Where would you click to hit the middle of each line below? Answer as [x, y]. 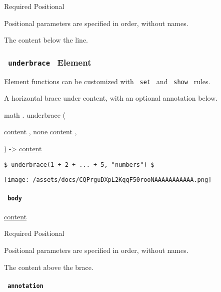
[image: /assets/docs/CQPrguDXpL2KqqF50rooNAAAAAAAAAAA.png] [108, 180]
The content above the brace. [49, 267]
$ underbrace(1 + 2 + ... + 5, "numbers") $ [79, 165]
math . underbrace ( [35, 114]
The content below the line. [46, 40]
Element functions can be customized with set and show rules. [107, 81]
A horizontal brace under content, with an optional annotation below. [111, 98]
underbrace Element [50, 62]
